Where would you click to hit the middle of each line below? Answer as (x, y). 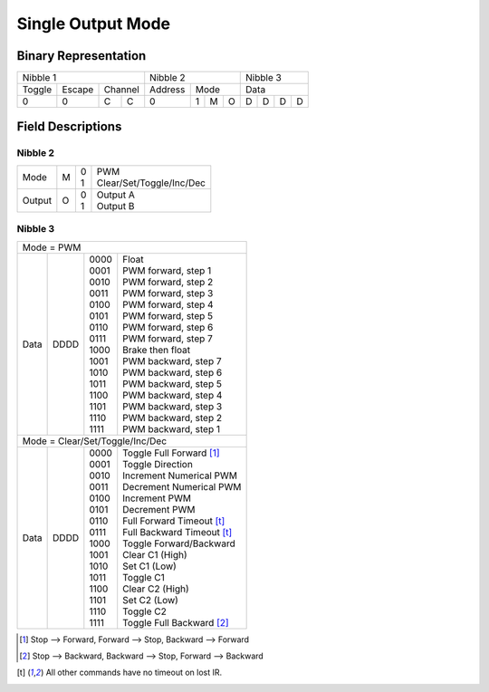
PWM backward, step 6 (173, 372)
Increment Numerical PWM (180, 476)
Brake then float (156, 350)
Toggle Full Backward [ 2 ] (176, 622)
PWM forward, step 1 (167, 270)
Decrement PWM (159, 509)
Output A (116, 195)
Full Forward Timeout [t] (174, 521)
